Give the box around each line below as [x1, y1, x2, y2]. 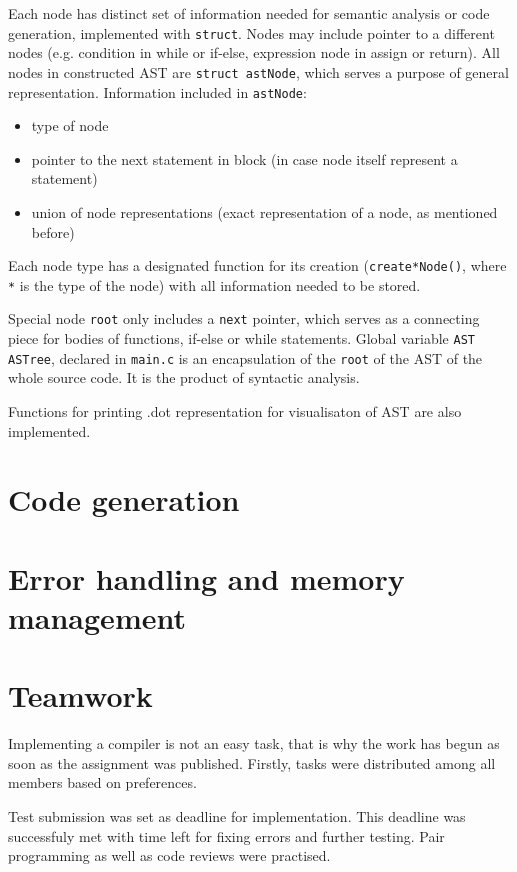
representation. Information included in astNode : [8, 81, 307, 102]
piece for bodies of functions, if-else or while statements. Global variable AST [8, 328, 475, 349]
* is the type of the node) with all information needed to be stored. [8, 274, 421, 295]
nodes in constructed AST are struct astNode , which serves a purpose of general [8, 61, 509, 82]
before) [31, 221, 75, 242]
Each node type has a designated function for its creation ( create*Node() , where [8, 255, 507, 276]
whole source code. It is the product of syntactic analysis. [8, 367, 360, 388]
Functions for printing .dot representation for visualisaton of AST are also [8, 401, 462, 421]
